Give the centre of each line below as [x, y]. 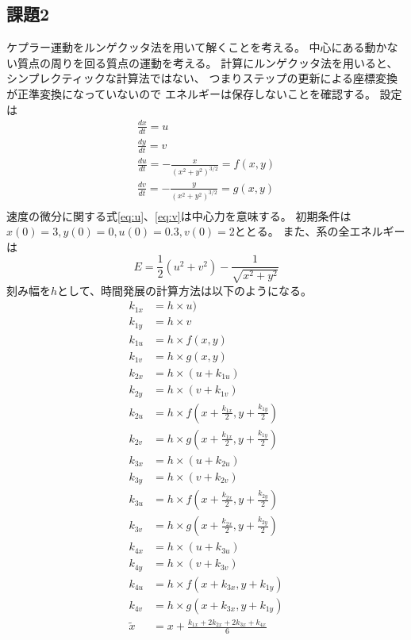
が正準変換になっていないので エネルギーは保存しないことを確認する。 [191, 93]
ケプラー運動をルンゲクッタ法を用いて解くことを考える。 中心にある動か [197, 47]
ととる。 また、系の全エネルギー [320, 231]
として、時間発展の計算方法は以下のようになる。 [184, 290]
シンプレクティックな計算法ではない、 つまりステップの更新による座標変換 [202, 78]
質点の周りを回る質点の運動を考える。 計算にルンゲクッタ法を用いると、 [207, 62]
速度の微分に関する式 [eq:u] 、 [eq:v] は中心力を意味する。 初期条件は [179, 215]
